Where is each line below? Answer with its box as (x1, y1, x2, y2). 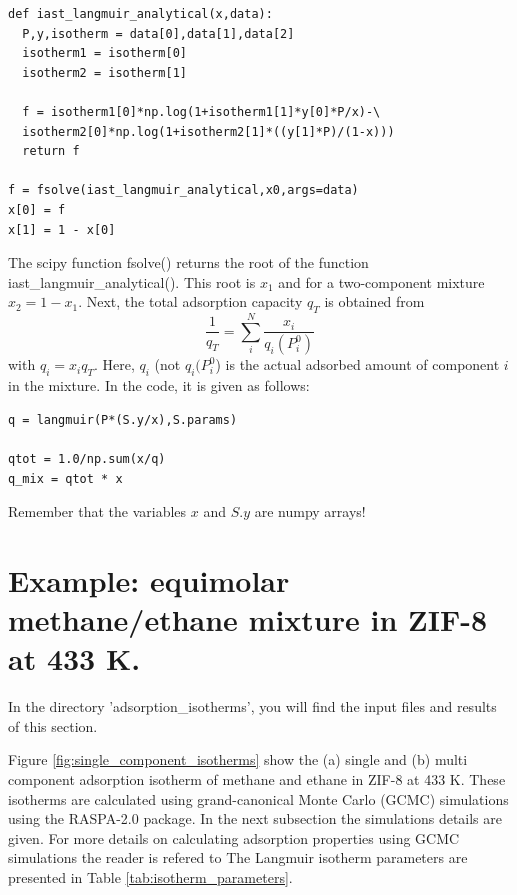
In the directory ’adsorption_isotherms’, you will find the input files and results (8, 696, 497, 717)
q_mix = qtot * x (8, 471, 123, 486)
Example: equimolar (8, 559, 290, 600)
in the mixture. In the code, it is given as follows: (8, 375, 310, 396)
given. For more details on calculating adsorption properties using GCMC (8, 827, 460, 848)
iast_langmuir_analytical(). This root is (8, 271, 256, 292)
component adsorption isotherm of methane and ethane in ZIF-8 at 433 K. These (8, 768, 506, 789)
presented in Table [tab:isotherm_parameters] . (8, 866, 293, 887)
